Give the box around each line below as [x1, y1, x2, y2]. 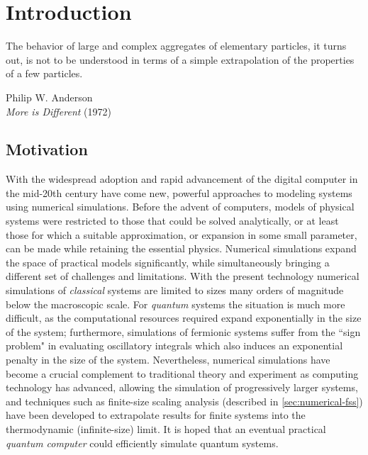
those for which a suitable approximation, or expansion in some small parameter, [6, 227, 357, 242]
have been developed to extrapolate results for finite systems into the [6, 408, 306, 422]
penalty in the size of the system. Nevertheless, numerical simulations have [6, 352, 330, 367]
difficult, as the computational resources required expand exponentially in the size [6, 310, 362, 325]
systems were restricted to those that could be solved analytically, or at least [6, 213, 339, 228]
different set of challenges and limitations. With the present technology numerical [6, 269, 359, 283]
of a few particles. [6, 66, 83, 81]
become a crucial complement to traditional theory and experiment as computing [6, 366, 359, 381]
